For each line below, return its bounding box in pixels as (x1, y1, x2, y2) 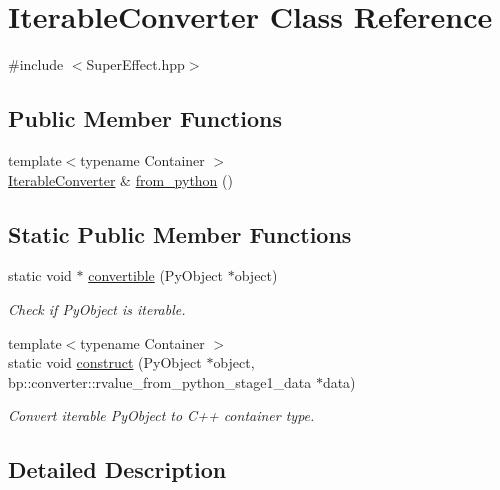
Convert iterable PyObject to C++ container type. (8, 405, 315, 426)
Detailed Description (8, 454, 227, 485)
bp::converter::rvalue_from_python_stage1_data (8, 371, 312, 392)
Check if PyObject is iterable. (8, 298, 186, 319)
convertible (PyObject (88, 265, 224, 286)
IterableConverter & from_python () (8, 169, 233, 190)
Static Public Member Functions (8, 218, 352, 249)
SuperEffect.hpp (86, 54, 185, 75)
